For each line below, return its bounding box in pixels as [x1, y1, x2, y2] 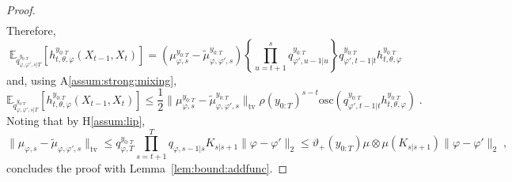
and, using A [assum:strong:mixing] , [6, 71, 177, 88]
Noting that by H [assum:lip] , [6, 112, 146, 129]
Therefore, [6, 22, 56, 39]
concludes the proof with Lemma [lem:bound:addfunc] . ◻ [6, 159, 288, 176]
